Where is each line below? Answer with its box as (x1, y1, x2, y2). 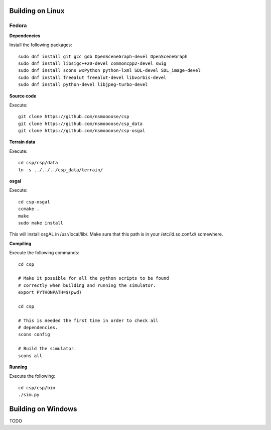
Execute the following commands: (9, 250, 80, 256)
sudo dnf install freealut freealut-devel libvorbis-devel (18, 74, 167, 80)
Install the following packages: (9, 42, 72, 48)
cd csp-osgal (18, 199, 50, 204)
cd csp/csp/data (18, 160, 58, 166)
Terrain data (9, 139, 36, 145)
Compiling (9, 240, 32, 246)
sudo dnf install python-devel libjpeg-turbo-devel (18, 82, 148, 87)
